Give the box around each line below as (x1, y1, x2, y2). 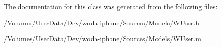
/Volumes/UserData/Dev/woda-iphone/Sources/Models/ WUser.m (4, 34, 201, 44)
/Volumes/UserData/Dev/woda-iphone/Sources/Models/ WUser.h (4, 17, 200, 27)
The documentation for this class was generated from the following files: (4, 1, 218, 11)
